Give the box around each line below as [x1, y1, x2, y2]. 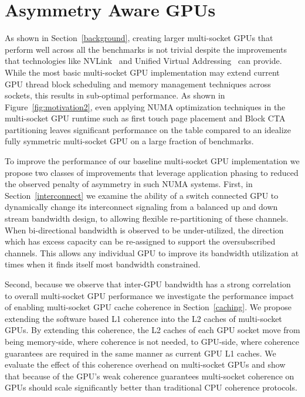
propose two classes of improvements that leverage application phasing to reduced [5, 166, 299, 178]
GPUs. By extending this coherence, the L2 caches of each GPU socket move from [5, 324, 300, 336]
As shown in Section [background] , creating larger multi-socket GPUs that [5, 32, 273, 44]
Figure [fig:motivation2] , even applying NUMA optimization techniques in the [5, 100, 286, 113]
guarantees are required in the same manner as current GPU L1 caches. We [5, 347, 276, 359]
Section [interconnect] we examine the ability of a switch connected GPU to [5, 189, 279, 201]
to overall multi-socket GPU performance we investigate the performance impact [5, 289, 294, 301]
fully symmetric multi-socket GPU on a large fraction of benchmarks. [5, 135, 254, 147]
